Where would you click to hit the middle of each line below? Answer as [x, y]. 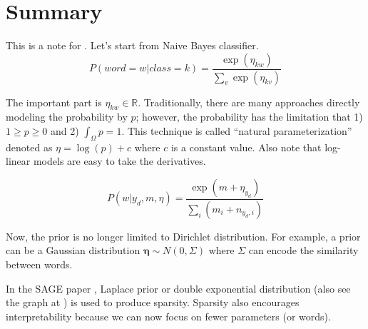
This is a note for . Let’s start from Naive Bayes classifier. [132, 45]
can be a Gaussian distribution [73, 250]
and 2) [65, 130]
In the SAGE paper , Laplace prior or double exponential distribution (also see [178, 288]
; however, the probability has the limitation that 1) [249, 117]
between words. [39, 264]
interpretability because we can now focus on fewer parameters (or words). [168, 316]
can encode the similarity [303, 250]
